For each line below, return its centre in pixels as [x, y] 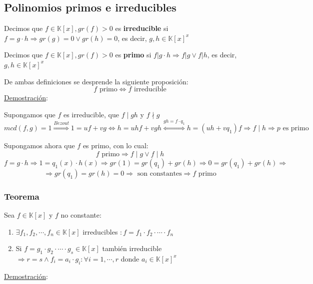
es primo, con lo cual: [115, 145]
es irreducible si [142, 28]
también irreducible [132, 248]
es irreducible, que [91, 114]
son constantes [159, 173]
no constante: [81, 214]
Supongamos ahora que [39, 145]
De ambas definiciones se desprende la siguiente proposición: [96, 81]
